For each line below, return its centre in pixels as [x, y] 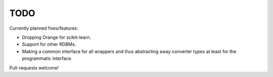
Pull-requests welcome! [34, 67]
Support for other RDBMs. [49, 44]
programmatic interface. [47, 58]
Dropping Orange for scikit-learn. [56, 37]
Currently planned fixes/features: [44, 28]
